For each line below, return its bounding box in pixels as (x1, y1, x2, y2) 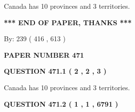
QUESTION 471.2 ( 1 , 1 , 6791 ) (4, 98, 118, 109)
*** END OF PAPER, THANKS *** (4, 17, 132, 27)
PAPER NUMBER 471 (4, 49, 84, 60)
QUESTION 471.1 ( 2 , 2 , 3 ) (4, 66, 107, 76)
